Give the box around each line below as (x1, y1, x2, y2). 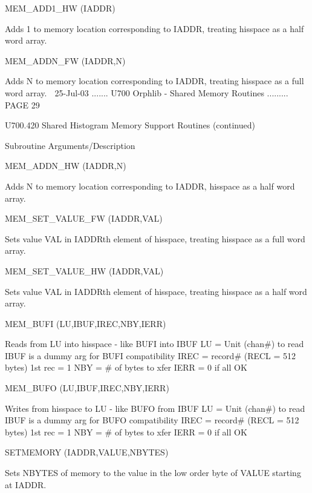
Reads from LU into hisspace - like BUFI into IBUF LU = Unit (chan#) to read (5, 337, 304, 350)
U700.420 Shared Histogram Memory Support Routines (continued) (5, 119, 255, 131)
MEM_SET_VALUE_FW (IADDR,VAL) (5, 212, 163, 225)
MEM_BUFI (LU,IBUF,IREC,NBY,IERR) (5, 317, 166, 329)
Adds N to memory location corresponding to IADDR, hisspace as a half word (5, 179, 295, 192)
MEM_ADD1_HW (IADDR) (5, 2, 115, 14)
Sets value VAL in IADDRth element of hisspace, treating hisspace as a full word (5, 232, 305, 245)
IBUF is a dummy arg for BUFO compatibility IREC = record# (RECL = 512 (5, 414, 299, 426)
